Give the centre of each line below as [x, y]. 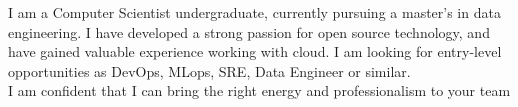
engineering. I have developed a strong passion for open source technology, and [249, 31]
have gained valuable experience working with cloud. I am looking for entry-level [255, 51]
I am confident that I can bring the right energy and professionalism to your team [259, 90]
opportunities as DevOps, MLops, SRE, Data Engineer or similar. [209, 70]
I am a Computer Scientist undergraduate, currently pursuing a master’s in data [254, 12]
